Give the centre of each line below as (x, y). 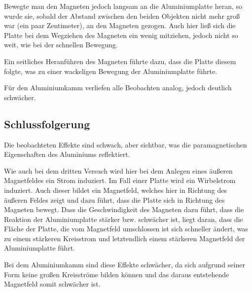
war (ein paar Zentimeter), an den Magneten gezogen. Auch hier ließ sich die (120, 25)
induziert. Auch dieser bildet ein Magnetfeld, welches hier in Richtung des (116, 190)
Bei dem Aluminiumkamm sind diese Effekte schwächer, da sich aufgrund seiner (125, 265)
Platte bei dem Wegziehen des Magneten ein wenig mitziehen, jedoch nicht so (121, 35)
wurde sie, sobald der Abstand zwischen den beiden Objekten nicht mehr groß (122, 16)
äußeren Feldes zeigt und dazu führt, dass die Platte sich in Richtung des (114, 200)
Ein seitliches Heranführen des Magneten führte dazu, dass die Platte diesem (120, 61)
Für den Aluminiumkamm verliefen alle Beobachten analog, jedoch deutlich (118, 88)
